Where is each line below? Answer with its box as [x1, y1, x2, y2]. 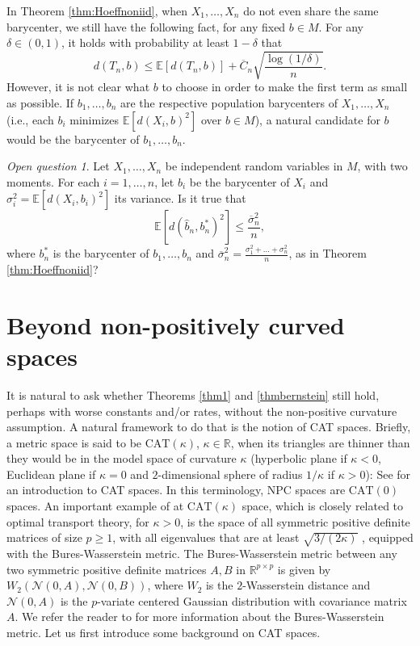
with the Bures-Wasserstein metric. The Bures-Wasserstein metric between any [6, 545, 397, 562]
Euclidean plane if [6, 465, 96, 482]
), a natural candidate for [254, 111, 380, 128]
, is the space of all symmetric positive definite [180, 513, 410, 530]
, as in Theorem [288, 245, 367, 262]
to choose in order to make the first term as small [162, 78, 408, 95]
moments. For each [6, 173, 100, 190]
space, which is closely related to [241, 497, 404, 514]
